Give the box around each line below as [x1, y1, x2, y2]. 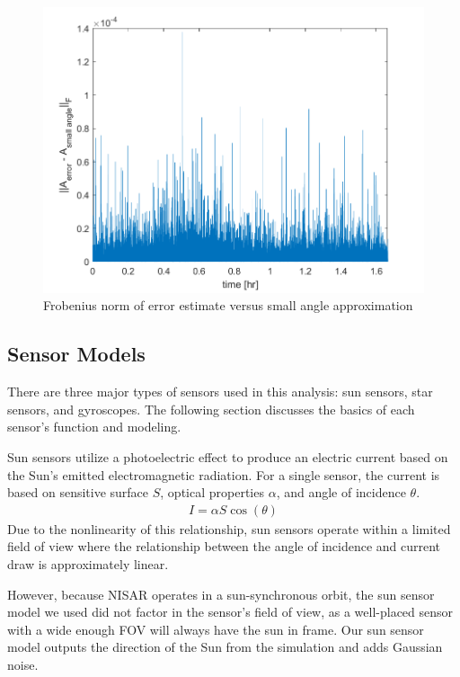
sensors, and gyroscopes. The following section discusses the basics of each [7, 399, 415, 418]
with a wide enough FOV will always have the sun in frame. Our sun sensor [7, 619, 424, 638]
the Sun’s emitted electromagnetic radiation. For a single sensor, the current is [7, 465, 440, 484]
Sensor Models [7, 340, 146, 368]
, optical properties [160, 483, 264, 502]
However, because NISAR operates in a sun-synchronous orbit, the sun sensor [7, 584, 435, 603]
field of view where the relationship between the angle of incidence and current [7, 537, 441, 556]
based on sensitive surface [7, 483, 149, 502]
